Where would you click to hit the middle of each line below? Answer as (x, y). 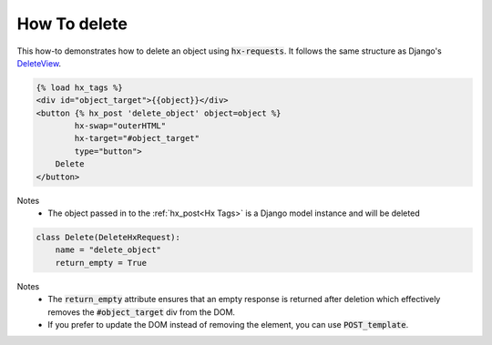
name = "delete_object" (108, 250)
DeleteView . (39, 63)
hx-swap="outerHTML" (120, 126)
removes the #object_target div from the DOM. (142, 312)
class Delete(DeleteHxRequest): (108, 238)
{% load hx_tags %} (79, 87)
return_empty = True (101, 263)
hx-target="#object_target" (137, 138)
